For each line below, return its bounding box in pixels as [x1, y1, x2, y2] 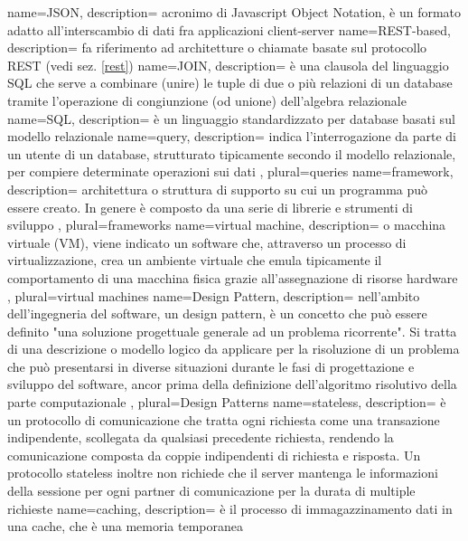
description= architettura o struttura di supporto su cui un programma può [7, 179, 428, 198]
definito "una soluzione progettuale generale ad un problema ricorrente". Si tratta [7, 321, 457, 340]
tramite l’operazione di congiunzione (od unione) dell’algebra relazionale [7, 90, 407, 109]
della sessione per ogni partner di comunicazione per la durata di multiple [7, 481, 416, 500]
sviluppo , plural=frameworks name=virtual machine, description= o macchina [7, 215, 446, 234]
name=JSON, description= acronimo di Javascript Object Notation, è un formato [7, 3, 462, 21]
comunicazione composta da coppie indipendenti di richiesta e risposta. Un [7, 445, 421, 464]
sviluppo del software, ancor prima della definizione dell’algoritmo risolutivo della [7, 375, 457, 394]
